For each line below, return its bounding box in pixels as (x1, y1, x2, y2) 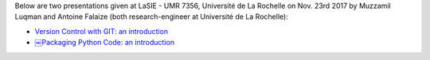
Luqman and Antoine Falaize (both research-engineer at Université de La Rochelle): (14, 12, 288, 21)
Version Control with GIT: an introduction (34, 26, 169, 36)
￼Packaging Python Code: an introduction (34, 38, 175, 47)
